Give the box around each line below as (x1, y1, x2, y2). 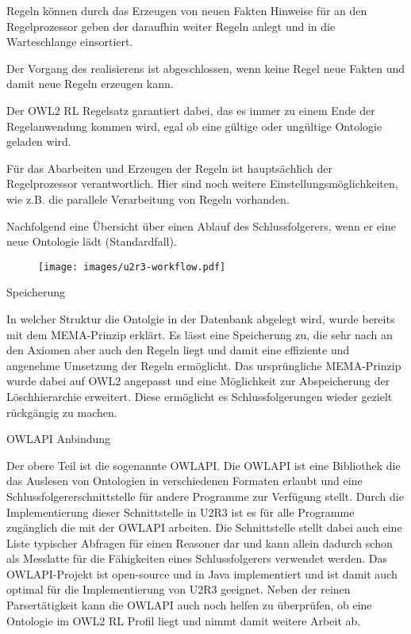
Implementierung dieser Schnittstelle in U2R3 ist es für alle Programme (6, 503, 355, 520)
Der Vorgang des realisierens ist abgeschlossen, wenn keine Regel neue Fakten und (6, 59, 405, 76)
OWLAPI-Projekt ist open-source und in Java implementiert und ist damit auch (6, 565, 398, 582)
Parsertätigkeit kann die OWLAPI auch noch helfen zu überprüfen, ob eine (6, 597, 372, 613)
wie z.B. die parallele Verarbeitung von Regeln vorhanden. (6, 190, 290, 207)
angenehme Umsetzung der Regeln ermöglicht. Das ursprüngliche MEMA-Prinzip (6, 357, 401, 373)
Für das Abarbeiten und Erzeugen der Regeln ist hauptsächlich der (6, 159, 333, 176)
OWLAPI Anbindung (6, 430, 111, 447)
